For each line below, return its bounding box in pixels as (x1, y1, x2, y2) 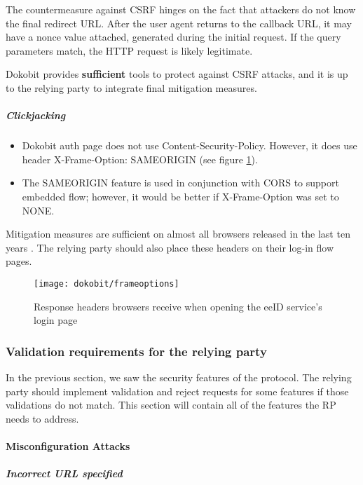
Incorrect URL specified (6, 466, 123, 481)
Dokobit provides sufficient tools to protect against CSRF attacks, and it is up (6, 67, 348, 81)
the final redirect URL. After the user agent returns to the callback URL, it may (6, 15, 352, 30)
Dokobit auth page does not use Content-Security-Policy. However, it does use (22, 138, 357, 153)
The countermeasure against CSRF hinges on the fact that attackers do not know (6, 2, 356, 16)
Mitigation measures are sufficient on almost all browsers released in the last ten (6, 226, 350, 241)
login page (34, 313, 78, 327)
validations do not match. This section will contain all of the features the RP (6, 397, 336, 412)
